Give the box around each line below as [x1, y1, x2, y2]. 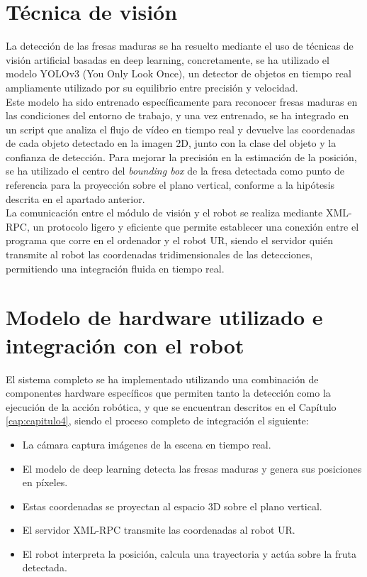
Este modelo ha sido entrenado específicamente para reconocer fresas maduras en [6, 94, 358, 109]
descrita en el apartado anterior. [6, 191, 145, 206]
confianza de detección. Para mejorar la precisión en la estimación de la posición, [6, 149, 357, 164]
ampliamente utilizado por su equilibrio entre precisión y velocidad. [6, 79, 298, 94]
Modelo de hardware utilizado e [6, 302, 323, 331]
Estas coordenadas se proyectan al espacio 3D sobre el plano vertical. [22, 498, 322, 513]
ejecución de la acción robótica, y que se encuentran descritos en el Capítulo [6, 399, 337, 414]
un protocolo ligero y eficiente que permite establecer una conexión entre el [33, 219, 359, 233]
